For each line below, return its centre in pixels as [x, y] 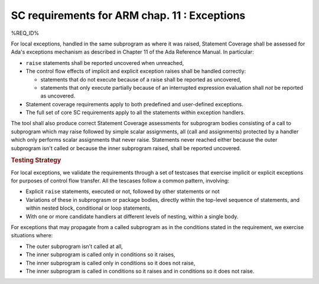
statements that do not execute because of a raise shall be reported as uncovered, [141, 79]
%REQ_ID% [25, 33]
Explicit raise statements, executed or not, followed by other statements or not [123, 191]
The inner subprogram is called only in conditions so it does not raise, [110, 263]
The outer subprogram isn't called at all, [74, 246]
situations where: [32, 236]
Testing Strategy [36, 161]
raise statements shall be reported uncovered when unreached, [105, 63]
